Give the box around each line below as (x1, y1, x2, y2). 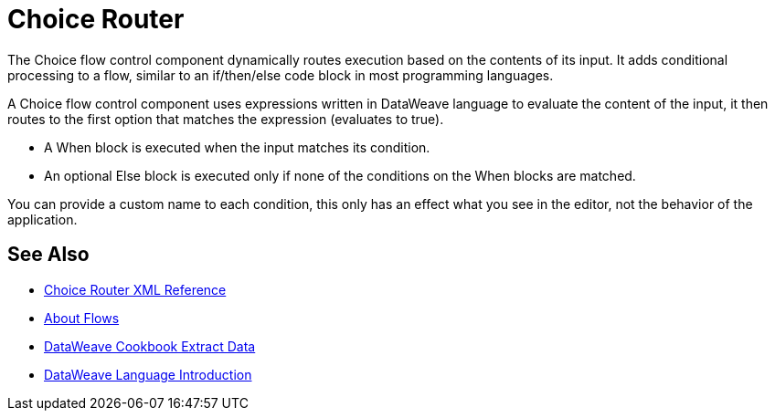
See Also (7, 243, 90, 266)
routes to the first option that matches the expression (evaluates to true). (7, 110, 444, 127)
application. (7, 211, 78, 227)
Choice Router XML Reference (44, 281, 227, 298)
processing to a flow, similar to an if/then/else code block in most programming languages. (7, 67, 554, 83)
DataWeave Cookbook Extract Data (44, 338, 256, 354)
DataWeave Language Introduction (44, 366, 252, 382)
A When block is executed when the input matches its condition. (44, 139, 430, 155)
